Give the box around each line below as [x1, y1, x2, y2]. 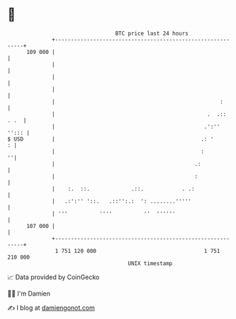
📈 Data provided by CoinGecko [7, 273, 100, 281]
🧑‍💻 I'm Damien [7, 289, 51, 298]
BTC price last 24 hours [115, 30, 189, 37]
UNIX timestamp [128, 259, 173, 267]
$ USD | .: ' [7, 135, 214, 143]
